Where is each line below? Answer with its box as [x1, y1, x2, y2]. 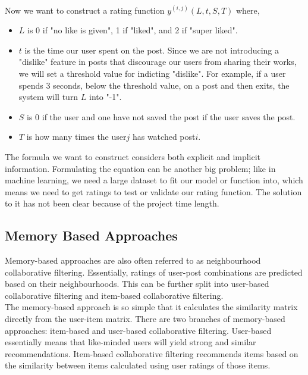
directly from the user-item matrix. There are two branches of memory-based [5, 312, 285, 325]
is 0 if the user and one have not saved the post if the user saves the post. [27, 110, 296, 123]
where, [235, 4, 260, 16]
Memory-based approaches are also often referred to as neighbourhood [5, 254, 261, 267]
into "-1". [89, 90, 122, 103]
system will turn [18, 90, 78, 103]
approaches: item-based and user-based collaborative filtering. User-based [5, 324, 272, 336]
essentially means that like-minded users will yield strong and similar [5, 336, 256, 348]
